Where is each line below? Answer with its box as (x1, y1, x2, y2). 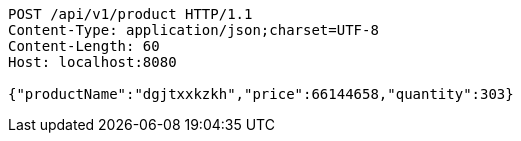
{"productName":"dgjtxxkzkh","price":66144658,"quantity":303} (8, 86, 514, 102)
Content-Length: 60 (8, 38, 160, 54)
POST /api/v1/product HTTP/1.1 (8, 6, 253, 22)
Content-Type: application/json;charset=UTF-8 (8, 22, 379, 38)
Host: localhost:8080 (8, 54, 177, 70)
